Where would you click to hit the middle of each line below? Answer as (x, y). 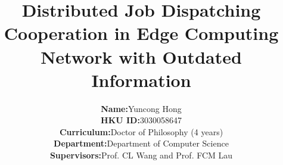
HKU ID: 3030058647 (141, 120)
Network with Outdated (141, 56)
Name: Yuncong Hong (141, 108)
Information (141, 80)
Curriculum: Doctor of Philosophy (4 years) (141, 131)
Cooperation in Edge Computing (141, 33)
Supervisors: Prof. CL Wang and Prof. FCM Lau (141, 155)
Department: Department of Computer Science (141, 143)
